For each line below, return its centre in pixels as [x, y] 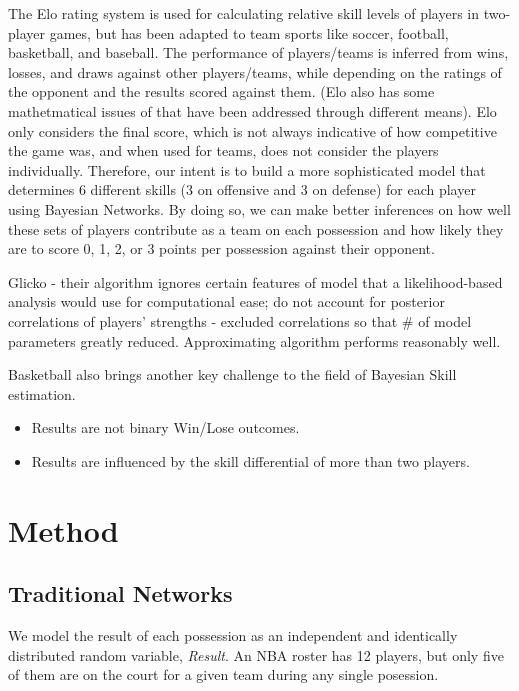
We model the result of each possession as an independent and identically [233, 635]
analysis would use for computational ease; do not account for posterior [226, 301]
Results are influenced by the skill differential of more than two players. [250, 460]
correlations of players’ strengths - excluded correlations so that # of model [240, 320]
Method [63, 529]
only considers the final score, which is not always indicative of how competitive [252, 130]
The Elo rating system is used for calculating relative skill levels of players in [244, 13]
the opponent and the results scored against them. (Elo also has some [221, 91]
